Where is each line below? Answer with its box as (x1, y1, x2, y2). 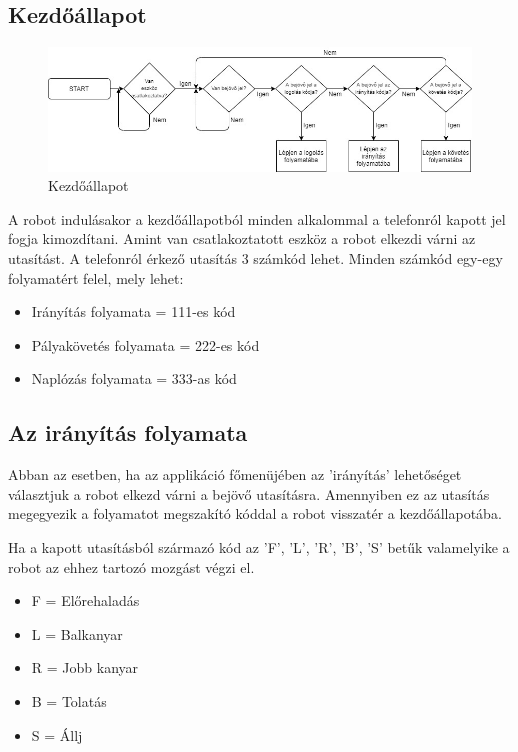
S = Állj (31, 724, 83, 745)
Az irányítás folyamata (8, 417, 248, 448)
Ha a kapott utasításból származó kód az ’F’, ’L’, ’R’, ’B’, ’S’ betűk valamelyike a (8, 536, 510, 557)
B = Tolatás (31, 690, 107, 711)
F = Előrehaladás (31, 590, 140, 611)
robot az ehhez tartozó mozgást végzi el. (8, 556, 255, 577)
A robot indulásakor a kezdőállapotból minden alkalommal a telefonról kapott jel (8, 208, 506, 229)
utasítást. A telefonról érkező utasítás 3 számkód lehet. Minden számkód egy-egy (8, 248, 503, 269)
